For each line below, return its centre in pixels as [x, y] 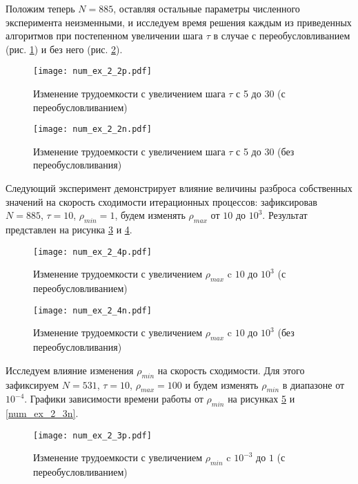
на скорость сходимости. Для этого [231, 370]
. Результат [285, 215]
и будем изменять [222, 384]
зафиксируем [32, 384]
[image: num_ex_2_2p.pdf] [92, 71]
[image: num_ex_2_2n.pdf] [92, 129]
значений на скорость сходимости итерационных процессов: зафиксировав [161, 201]
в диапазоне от [314, 384]
